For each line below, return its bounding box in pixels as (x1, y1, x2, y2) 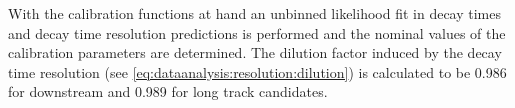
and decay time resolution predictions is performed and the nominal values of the (8, 22, 506, 43)
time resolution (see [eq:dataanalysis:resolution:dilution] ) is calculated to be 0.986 (8, 61, 507, 82)
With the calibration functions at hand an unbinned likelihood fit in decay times (8, 3, 501, 23)
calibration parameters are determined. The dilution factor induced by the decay (8, 42, 502, 63)
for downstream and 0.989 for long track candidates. (8, 81, 328, 102)
